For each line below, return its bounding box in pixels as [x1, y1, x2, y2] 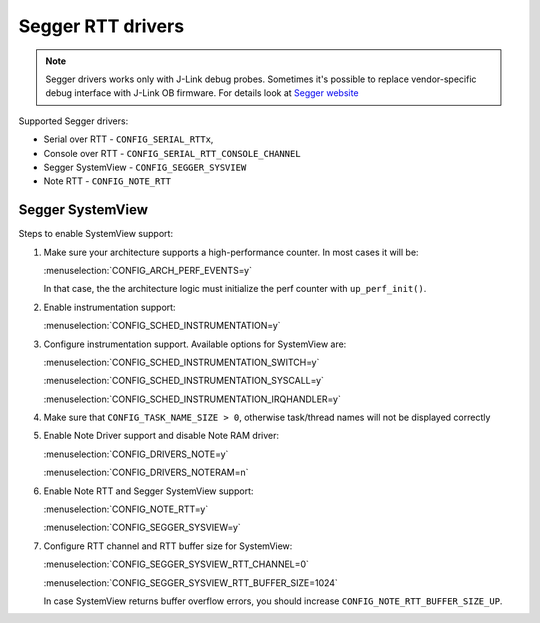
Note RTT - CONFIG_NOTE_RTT [43, 175, 172, 187]
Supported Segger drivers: [18, 115, 129, 127]
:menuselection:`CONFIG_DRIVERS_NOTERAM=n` [43, 466, 249, 479]
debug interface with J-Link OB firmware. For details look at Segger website [45, 87, 359, 99]
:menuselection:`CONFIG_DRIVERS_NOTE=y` [43, 448, 229, 460]
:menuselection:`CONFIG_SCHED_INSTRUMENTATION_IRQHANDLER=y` [43, 393, 342, 405]
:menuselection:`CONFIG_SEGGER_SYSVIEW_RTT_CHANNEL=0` [43, 558, 310, 570]
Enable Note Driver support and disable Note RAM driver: [43, 430, 280, 442]
